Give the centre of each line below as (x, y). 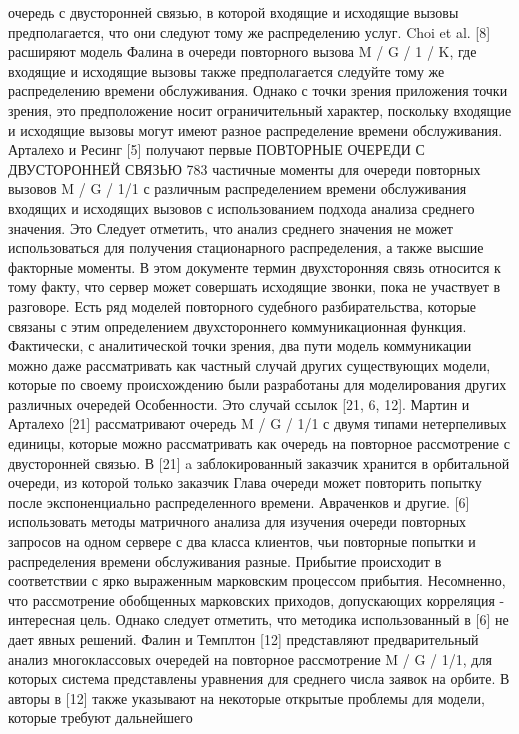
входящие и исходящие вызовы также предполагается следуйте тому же (226, 70)
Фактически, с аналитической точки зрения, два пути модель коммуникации (240, 345)
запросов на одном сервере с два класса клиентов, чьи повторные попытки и (242, 541)
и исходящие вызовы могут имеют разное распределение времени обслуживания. (255, 129)
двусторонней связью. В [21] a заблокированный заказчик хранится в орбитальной (259, 462)
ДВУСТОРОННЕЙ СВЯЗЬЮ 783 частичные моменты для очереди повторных (244, 168)
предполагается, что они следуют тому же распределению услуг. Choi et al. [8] (249, 31)
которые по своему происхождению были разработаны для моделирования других (257, 384)
